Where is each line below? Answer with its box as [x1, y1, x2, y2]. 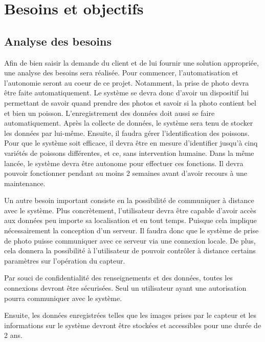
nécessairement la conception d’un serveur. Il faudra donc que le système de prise [4, 225, 259, 236]
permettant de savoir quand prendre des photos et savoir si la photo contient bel [4, 97, 256, 108]
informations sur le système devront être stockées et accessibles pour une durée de [4, 319, 261, 330]
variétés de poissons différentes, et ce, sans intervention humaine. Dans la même [4, 147, 254, 158]
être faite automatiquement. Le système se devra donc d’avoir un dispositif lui [4, 87, 249, 98]
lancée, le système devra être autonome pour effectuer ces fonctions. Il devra [4, 157, 244, 168]
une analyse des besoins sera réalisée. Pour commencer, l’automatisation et [4, 67, 238, 78]
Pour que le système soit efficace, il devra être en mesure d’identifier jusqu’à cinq [4, 137, 258, 148]
